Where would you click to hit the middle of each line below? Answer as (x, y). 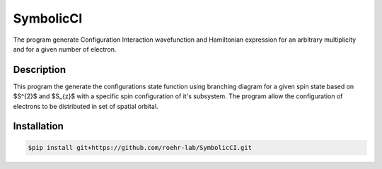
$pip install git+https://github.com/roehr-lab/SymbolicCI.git (140, 147)
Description (40, 70)
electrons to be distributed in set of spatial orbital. (86, 106)
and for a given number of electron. (65, 49)
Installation (38, 126)
